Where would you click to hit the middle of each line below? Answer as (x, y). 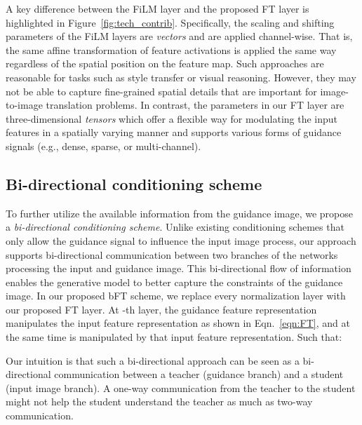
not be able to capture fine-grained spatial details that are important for (161, 91)
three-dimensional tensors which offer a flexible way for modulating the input (172, 118)
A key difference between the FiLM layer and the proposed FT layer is (157, 8)
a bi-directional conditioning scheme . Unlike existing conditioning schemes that (175, 227)
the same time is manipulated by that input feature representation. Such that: (174, 337)
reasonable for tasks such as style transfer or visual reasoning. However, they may (181, 77)
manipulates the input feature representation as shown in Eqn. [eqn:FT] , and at (178, 323)
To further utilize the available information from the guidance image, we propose (179, 213)
